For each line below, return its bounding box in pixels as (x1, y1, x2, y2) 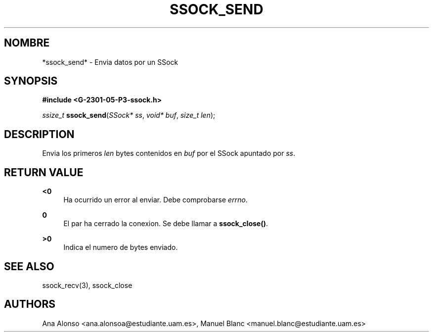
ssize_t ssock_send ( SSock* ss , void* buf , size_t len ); (42, 111, 216, 120)
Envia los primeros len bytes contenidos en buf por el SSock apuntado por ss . (42, 149, 296, 158)
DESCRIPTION (4, 128, 75, 141)
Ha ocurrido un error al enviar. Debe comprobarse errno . (63, 195, 248, 204)
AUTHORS (4, 298, 56, 311)
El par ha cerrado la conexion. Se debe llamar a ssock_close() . (63, 219, 268, 228)
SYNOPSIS (4, 75, 58, 88)
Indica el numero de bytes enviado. (63, 243, 178, 252)
